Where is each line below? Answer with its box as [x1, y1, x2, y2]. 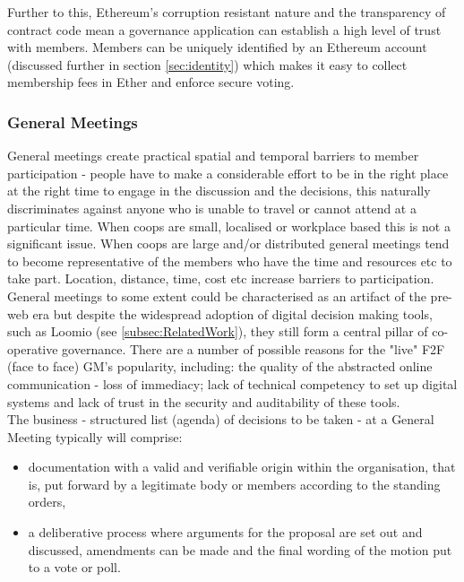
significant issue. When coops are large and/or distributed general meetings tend [7, 234, 450, 253]
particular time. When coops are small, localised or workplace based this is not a [7, 216, 451, 235]
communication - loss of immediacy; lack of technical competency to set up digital [7, 374, 458, 393]
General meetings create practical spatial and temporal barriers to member [7, 146, 419, 165]
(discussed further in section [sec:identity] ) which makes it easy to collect [7, 55, 408, 74]
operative [7, 339, 58, 358]
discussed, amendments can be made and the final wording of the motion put [28, 540, 452, 559]
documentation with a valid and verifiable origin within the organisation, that [28, 457, 456, 476]
